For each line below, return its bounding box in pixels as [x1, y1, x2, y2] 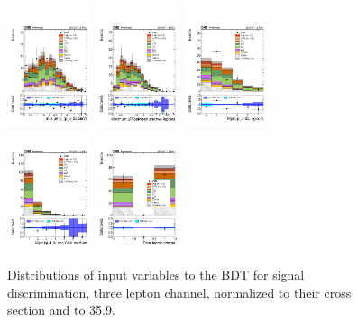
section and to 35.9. [7, 300, 115, 319]
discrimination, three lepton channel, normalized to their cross [7, 282, 352, 301]
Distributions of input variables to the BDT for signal [7, 265, 305, 284]
